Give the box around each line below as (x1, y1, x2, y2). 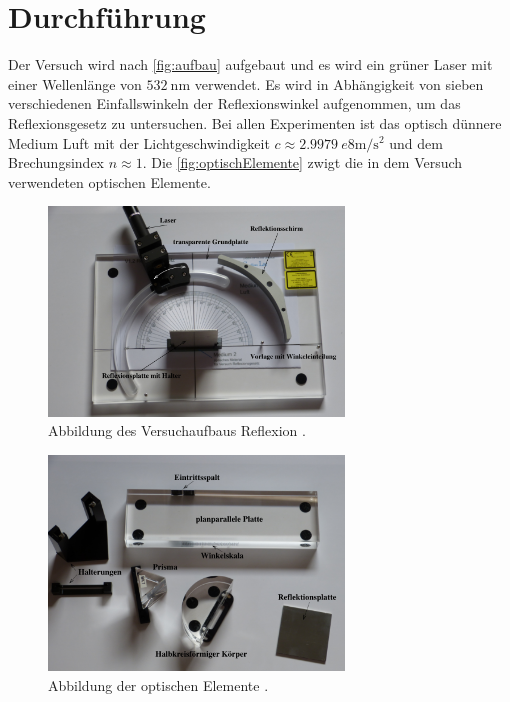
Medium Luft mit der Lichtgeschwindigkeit (8, 132, 270, 153)
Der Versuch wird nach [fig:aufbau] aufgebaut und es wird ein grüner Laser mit (8, 54, 493, 75)
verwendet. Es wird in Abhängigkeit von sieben (194, 73, 484, 94)
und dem (389, 132, 443, 153)
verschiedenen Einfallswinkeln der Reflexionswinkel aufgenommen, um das (8, 93, 461, 114)
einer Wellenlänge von (8, 73, 142, 94)
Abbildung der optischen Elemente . (48, 674, 269, 695)
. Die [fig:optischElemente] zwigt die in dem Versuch (142, 152, 463, 173)
